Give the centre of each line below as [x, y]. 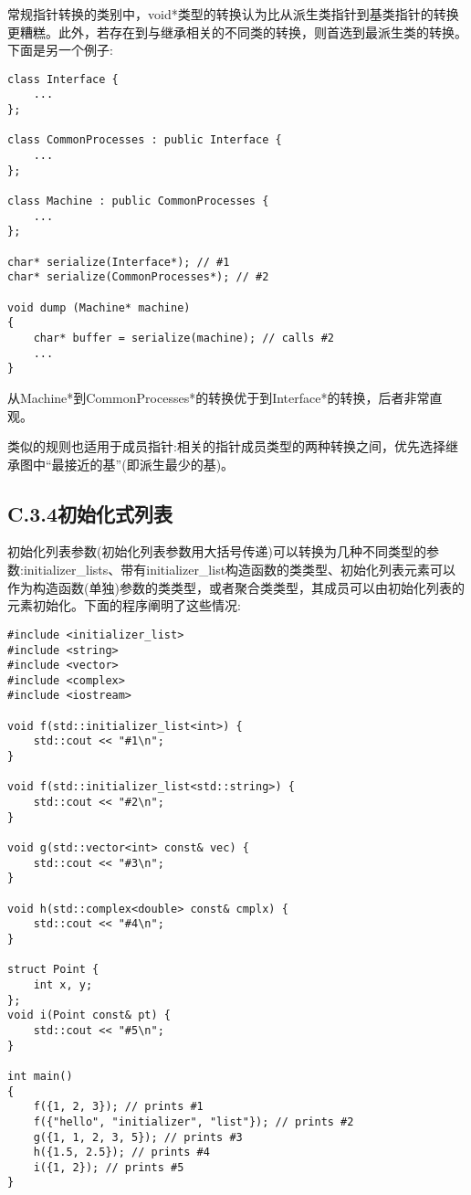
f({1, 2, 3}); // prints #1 [118, 1107]
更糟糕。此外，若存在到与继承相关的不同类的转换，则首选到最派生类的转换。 [237, 32]
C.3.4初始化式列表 [90, 513]
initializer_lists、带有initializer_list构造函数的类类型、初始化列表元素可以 [240, 570]
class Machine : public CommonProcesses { [138, 201]
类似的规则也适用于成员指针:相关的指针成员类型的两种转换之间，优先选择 [226, 446]
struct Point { [53, 970]
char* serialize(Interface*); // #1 [119, 262]
